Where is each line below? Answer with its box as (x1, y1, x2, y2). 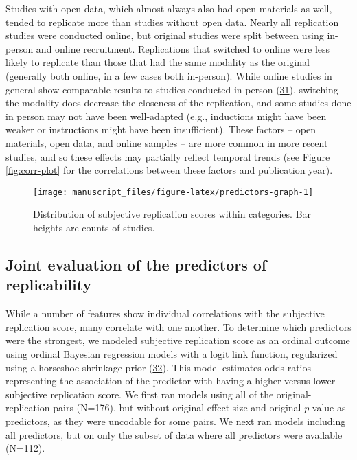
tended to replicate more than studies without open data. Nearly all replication (5, 14, 339, 29)
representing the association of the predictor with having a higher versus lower (5, 373, 336, 388)
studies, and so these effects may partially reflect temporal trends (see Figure (5, 149, 330, 163)
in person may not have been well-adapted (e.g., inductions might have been (5, 108, 327, 123)
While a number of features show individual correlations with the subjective (5, 306, 325, 321)
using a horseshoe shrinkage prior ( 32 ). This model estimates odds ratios (5, 360, 311, 374)
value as (312, 400, 346, 415)
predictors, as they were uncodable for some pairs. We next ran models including (5, 413, 346, 428)
